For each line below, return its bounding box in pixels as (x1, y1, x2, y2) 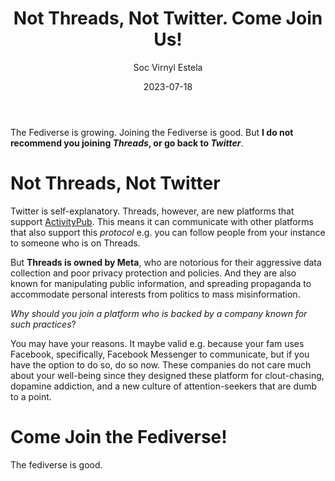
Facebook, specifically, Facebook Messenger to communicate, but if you (10, 348, 310, 360)
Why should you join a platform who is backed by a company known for (10, 307, 308, 319)
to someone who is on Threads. (10, 237, 141, 249)
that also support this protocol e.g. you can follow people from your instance (10, 226, 326, 238)
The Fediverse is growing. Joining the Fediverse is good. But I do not (10, 126, 294, 138)
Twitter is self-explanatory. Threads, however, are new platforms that (10, 205, 295, 217)
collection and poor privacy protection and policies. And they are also (10, 267, 297, 279)
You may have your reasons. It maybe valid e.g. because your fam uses (10, 337, 305, 349)
